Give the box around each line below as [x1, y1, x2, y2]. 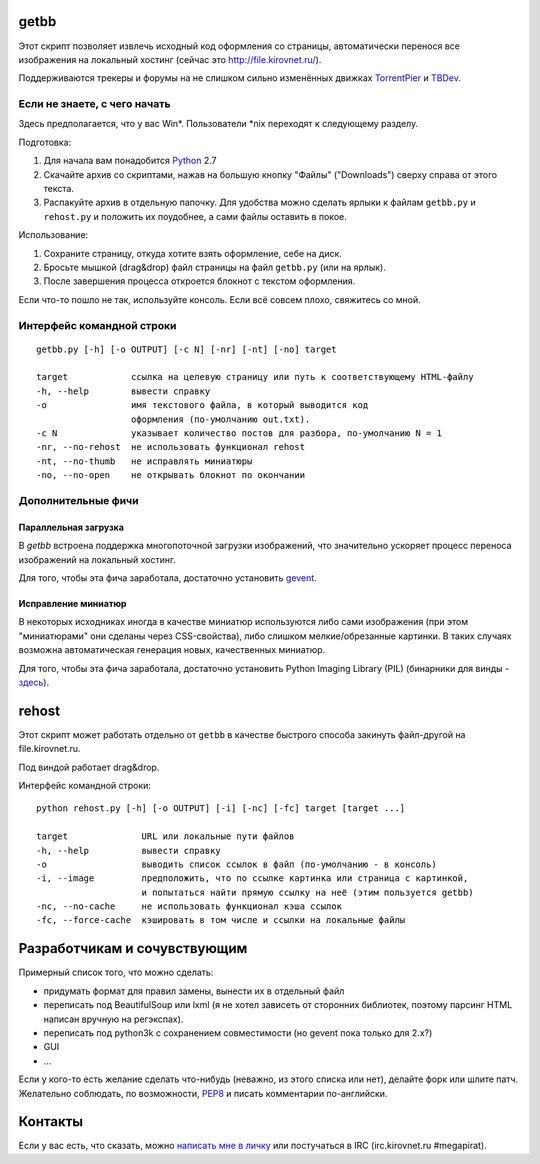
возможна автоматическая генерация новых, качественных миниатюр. [18, 644, 326, 656]
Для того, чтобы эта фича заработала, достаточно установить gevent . [18, 571, 317, 584]
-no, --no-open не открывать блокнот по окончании [36, 470, 305, 481]
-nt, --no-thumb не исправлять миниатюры [36, 455, 253, 467]
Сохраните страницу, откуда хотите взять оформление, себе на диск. [43, 247, 342, 259]
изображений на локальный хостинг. [18, 553, 177, 565]
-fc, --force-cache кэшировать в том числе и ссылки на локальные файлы [36, 915, 406, 926]
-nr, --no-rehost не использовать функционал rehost [36, 441, 305, 453]
